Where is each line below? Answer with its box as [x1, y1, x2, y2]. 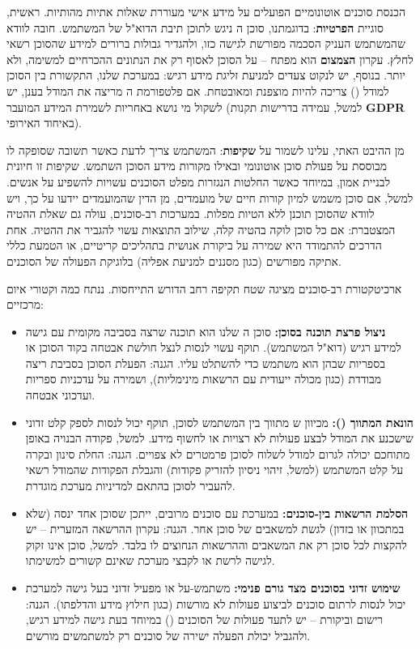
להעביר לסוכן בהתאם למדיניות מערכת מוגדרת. [25, 477, 235, 494]
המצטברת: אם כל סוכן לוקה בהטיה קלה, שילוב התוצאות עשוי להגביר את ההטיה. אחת [6, 220, 396, 237]
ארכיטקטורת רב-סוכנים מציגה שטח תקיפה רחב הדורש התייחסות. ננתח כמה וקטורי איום [6, 280, 402, 297]
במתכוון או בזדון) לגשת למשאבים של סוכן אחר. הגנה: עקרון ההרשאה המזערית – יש [25, 520, 405, 537]
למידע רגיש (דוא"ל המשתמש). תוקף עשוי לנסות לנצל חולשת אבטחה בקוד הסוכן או [25, 339, 401, 356]
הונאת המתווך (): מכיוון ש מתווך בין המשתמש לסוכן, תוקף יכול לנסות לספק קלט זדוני [25, 413, 414, 430]
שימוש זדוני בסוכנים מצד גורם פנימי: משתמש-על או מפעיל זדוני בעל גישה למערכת [25, 579, 401, 596]
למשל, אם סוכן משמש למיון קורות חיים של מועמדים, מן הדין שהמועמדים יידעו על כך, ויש [6, 189, 414, 206]
